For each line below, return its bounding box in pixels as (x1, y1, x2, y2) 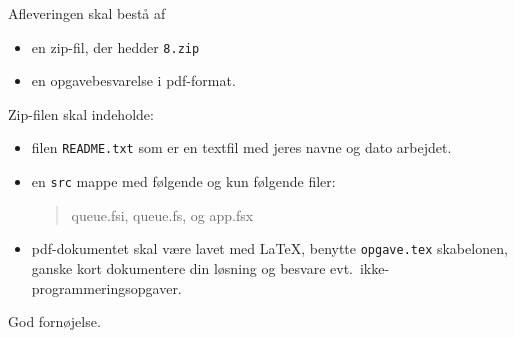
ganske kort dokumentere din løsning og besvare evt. (31, 258, 353, 278)
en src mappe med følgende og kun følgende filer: (31, 171, 336, 192)
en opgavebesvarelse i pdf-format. (31, 70, 236, 91)
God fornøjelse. (8, 311, 101, 332)
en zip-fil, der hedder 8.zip (31, 36, 200, 57)
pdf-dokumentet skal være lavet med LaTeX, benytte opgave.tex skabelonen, (31, 238, 508, 259)
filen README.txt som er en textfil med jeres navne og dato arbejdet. (31, 137, 452, 158)
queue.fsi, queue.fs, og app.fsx (71, 204, 254, 225)
